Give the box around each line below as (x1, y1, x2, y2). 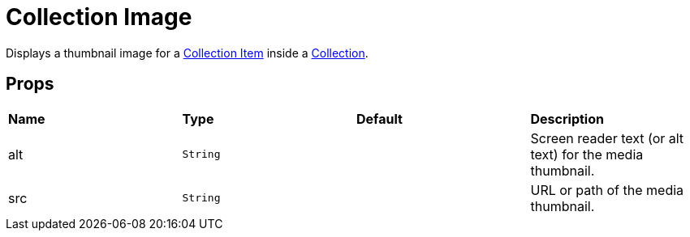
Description (530, 110, 604, 127)
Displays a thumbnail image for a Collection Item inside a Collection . (6, 45, 369, 60)
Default (356, 110, 403, 127)
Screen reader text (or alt (530, 129, 684, 146)
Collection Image (6, 3, 192, 31)
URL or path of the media (530, 181, 684, 198)
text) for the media (530, 146, 644, 163)
